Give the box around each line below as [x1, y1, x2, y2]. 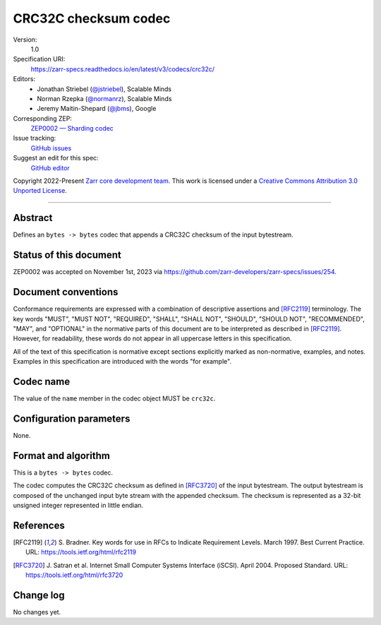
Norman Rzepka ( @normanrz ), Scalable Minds [37, 94, 172, 102]
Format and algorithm [13, 449, 111, 462]
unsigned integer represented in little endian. [13, 501, 144, 509]
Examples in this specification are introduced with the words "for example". [13, 357, 232, 366]
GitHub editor [30, 163, 70, 172]
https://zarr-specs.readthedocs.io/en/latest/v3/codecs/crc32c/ [30, 64, 215, 73]
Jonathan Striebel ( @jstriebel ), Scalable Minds [37, 85, 172, 93]
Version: [13, 35, 37, 44]
